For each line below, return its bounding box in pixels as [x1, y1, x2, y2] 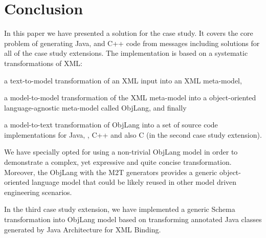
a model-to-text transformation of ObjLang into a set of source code [4, 119, 218, 130]
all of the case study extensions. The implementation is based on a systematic [4, 48, 248, 58]
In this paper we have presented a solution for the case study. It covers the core [4, 28, 253, 38]
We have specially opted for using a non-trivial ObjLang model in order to [4, 146, 238, 157]
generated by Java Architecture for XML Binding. [4, 224, 161, 234]
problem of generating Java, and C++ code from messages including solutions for [4, 37, 260, 48]
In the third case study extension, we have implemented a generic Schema [4, 204, 235, 214]
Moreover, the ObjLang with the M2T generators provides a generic [4, 166, 217, 177]
